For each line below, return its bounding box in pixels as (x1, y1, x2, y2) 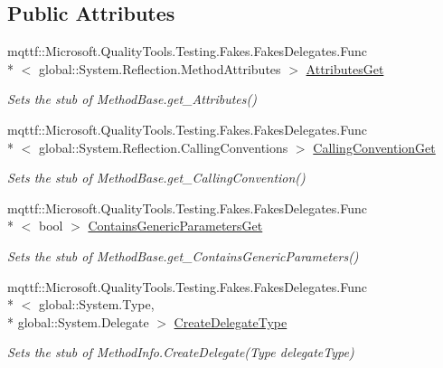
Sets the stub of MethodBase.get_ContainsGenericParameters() (7, 246, 359, 265)
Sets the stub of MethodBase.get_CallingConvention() (7, 168, 306, 187)
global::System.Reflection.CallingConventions (38, 137, 288, 156)
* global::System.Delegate (7, 312, 149, 331)
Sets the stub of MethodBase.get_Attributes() (7, 90, 257, 109)
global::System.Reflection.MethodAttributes (38, 59, 281, 78)
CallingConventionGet (313, 137, 436, 156)
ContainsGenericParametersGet (88, 216, 263, 235)
